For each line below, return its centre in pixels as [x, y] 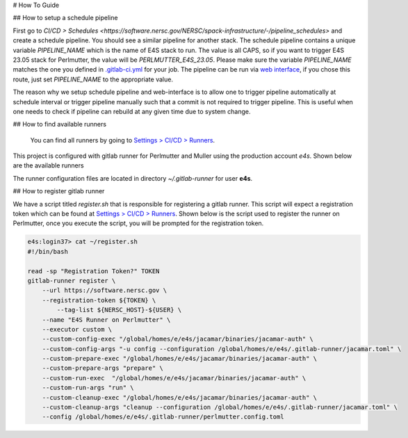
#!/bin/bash [48, 251]
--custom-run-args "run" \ [88, 388]
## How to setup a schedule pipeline [65, 18]
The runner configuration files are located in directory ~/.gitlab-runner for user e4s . [133, 178]
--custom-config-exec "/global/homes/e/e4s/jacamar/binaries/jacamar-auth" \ [178, 339]
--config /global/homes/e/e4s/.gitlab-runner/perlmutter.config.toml [163, 417]
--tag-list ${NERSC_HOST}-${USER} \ [119, 310]
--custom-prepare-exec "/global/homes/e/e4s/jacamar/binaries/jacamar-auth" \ [180, 359]
